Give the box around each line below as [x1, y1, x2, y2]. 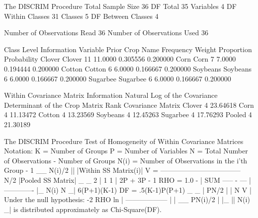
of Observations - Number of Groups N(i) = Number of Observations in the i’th [4, 155, 248, 165]
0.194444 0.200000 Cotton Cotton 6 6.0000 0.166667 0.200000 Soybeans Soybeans [4, 63, 252, 73]
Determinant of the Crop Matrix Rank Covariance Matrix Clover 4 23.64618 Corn [4, 99, 254, 110]
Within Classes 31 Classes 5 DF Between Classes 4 [4, 10, 159, 21]
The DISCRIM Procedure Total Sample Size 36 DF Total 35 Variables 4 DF [4, 1, 237, 11]
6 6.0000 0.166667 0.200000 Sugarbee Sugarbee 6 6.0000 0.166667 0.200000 [4, 73, 231, 83]
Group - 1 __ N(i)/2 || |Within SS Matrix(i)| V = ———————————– [4, 165, 241, 175]
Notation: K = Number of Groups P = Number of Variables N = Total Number [4, 145, 248, 156]
